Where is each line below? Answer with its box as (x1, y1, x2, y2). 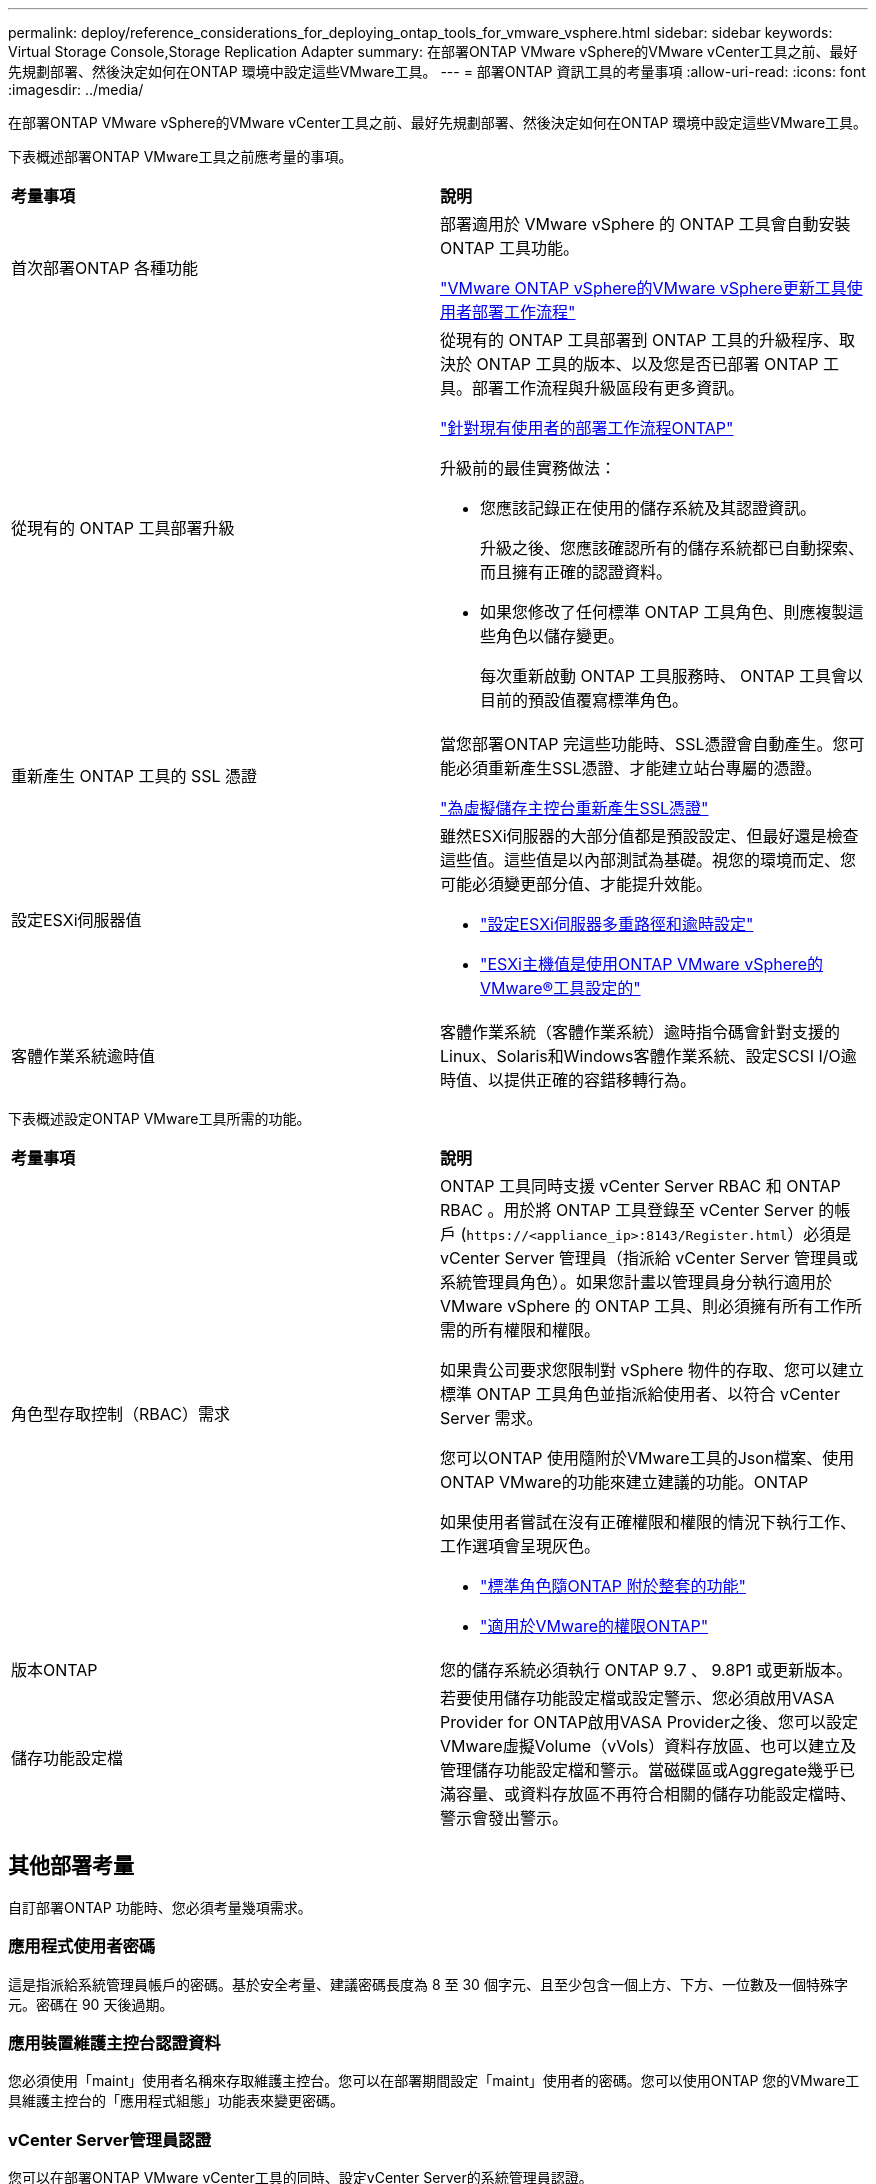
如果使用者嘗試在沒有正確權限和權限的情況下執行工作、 (440, 1512, 857, 1532)
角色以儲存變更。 (496, 626, 625, 646)
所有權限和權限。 (472, 1320, 601, 1340)
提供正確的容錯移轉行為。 (504, 1070, 697, 1090)
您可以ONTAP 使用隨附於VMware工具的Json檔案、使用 (440, 1448, 855, 1468)
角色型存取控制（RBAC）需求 (11, 1404, 230, 1424)
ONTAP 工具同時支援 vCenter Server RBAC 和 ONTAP (440, 1176, 841, 1196)
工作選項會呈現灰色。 (440, 1536, 601, 1556)
